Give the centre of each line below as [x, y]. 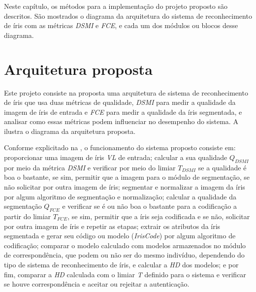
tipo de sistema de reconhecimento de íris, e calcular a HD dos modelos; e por [121, 264]
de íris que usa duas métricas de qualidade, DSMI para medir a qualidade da [120, 102]
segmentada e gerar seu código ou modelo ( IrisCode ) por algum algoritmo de [120, 236]
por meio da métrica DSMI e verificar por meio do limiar [90, 167]
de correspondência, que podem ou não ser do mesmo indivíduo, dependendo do [124, 255]
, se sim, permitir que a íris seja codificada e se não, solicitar [159, 216]
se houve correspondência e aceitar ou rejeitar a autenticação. [97, 284]
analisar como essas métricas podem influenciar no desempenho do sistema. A [121, 121]
